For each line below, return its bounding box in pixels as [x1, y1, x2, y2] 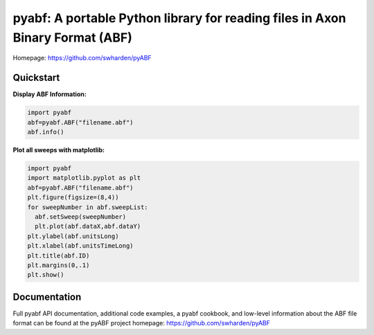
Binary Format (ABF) [12, 30, 133, 45]
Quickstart [12, 72, 60, 84]
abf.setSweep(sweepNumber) [35, 212, 127, 221]
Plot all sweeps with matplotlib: [12, 146, 105, 154]
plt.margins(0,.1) [27, 261, 90, 269]
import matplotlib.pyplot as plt [27, 174, 141, 182]
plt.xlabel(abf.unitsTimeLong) [27, 242, 134, 250]
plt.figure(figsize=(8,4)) [27, 194, 119, 201]
